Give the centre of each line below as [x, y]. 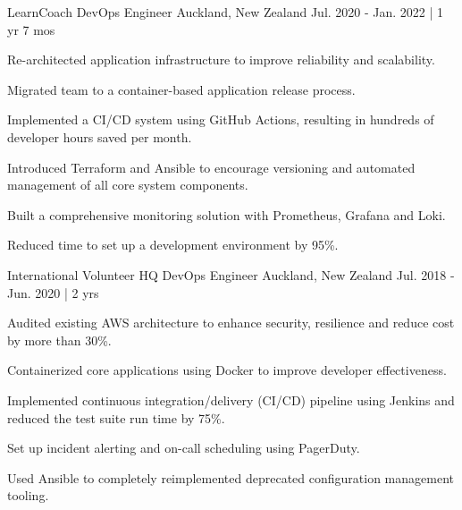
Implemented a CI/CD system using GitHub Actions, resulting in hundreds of [221, 119]
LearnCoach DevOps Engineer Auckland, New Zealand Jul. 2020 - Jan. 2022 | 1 [226, 12]
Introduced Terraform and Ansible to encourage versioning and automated [211, 167]
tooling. [28, 495]
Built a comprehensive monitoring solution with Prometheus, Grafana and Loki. [227, 214]
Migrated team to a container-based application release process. [181, 89]
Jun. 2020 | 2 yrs [53, 292]
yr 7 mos [31, 29]
